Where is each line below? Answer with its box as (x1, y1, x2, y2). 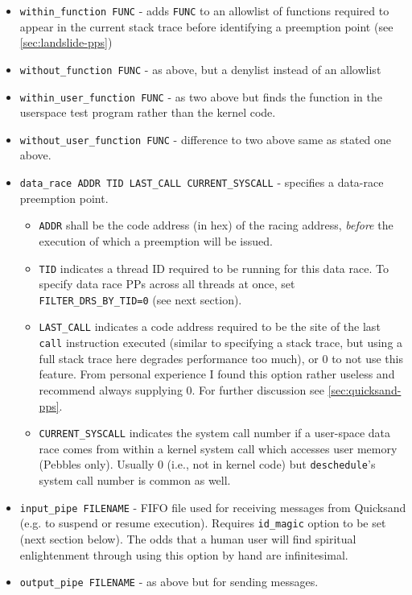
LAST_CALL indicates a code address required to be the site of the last (39, 318, 381, 335)
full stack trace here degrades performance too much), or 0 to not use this (39, 349, 403, 366)
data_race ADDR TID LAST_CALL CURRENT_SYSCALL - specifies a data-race (19, 174, 384, 190)
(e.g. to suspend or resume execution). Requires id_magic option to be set (19, 514, 386, 531)
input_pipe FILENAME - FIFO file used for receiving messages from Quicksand (19, 498, 406, 515)
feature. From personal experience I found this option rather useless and (39, 366, 395, 382)
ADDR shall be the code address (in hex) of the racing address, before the (39, 217, 393, 233)
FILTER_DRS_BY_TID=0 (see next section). (39, 291, 242, 308)
